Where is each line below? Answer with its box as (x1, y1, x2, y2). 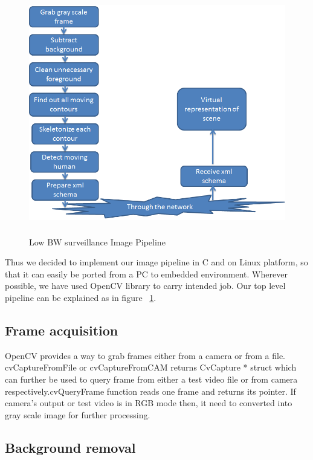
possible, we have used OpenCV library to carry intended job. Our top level (5, 279, 286, 292)
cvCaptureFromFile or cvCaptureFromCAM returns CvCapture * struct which (5, 361, 297, 374)
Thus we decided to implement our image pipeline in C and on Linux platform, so (5, 256, 308, 268)
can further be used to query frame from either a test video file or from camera (5, 372, 298, 385)
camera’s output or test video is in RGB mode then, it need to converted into (5, 397, 292, 409)
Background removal (5, 438, 136, 456)
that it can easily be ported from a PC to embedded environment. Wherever (5, 267, 288, 280)
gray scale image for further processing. (5, 408, 150, 421)
